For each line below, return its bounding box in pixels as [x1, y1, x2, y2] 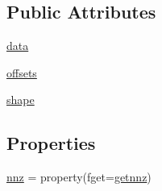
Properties [6, 131, 96, 156]
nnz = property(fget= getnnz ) [6, 168, 152, 185]
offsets [6, 64, 37, 81]
